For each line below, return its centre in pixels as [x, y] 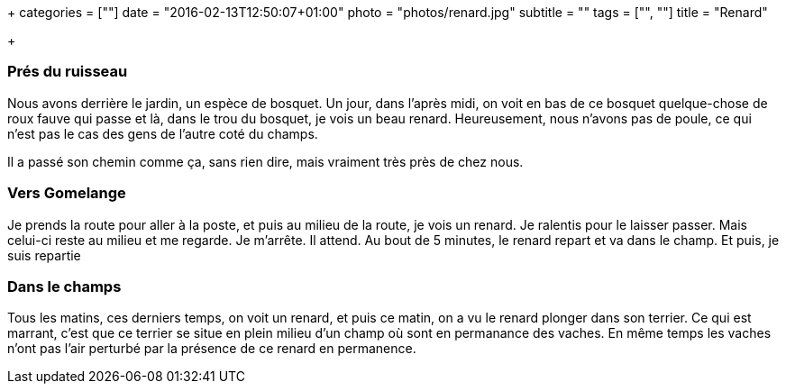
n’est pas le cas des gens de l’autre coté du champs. [163, 133]
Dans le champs [64, 286]
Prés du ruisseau [68, 72]
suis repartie [44, 255]
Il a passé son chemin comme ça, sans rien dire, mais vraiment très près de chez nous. [265, 161]
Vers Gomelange [67, 193]
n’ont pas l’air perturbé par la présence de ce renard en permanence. [212, 349]
